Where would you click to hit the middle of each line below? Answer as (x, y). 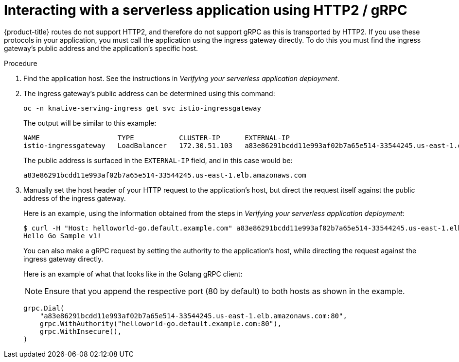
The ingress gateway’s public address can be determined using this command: (149, 93)
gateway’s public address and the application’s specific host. (101, 48)
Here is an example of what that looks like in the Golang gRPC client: (133, 274)
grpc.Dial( (44, 308)
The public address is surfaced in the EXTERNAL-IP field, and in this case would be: (158, 160)
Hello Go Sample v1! (62, 236)
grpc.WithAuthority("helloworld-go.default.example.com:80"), (161, 323)
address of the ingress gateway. (75, 198)
